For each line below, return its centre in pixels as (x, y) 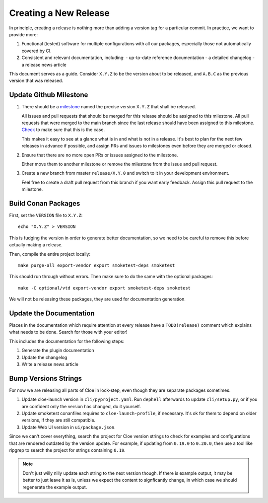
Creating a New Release (60, 13)
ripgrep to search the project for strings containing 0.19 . (67, 450)
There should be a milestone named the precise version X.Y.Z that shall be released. (109, 107)
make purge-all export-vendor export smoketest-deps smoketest (97, 265)
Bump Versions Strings (45, 378)
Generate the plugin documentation (58, 351)
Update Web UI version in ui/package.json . (69, 427)
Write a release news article (50, 364)
